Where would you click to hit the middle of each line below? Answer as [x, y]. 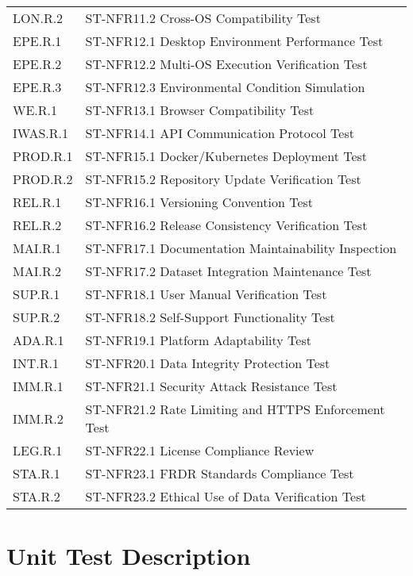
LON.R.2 [38, 18]
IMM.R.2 [38, 418]
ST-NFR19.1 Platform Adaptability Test [198, 340]
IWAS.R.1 [41, 133]
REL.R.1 [37, 202]
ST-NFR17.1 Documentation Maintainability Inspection [241, 248]
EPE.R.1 [37, 41]
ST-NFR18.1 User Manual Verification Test [206, 294]
